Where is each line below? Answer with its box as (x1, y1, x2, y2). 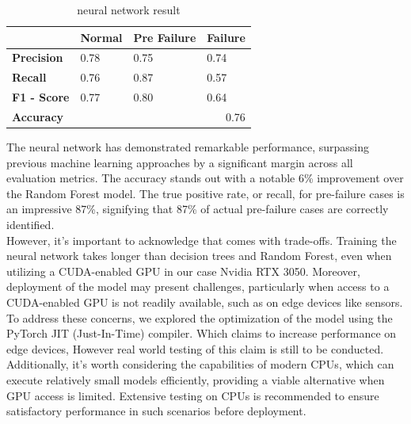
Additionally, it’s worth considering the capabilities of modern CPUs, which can (6, 356, 394, 372)
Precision (12, 49, 63, 66)
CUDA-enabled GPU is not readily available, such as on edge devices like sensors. (6, 294, 403, 310)
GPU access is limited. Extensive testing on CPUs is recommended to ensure (6, 387, 379, 403)
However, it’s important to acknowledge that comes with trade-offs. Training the (6, 231, 397, 248)
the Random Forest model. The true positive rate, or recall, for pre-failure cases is (6, 185, 405, 201)
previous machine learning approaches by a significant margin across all (6, 154, 353, 170)
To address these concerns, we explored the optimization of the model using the (6, 309, 393, 326)
